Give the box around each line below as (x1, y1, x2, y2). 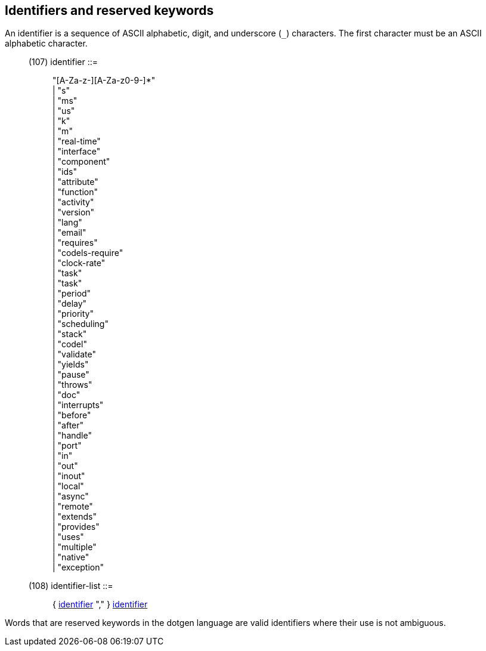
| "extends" (52, 511, 97, 522)
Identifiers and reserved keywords (5, 3, 214, 18)
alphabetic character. (5, 38, 88, 49)
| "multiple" (52, 542, 97, 553)
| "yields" (52, 359, 89, 370)
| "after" (52, 420, 84, 431)
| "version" (52, 207, 95, 218)
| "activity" (52, 197, 94, 208)
